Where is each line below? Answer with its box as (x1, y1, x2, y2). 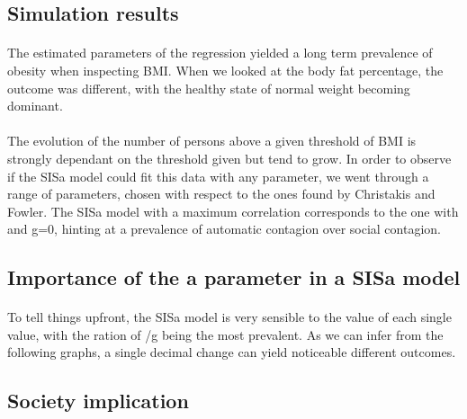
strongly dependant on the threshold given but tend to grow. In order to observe (7, 148, 452, 167)
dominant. (7, 96, 63, 115)
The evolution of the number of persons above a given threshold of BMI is (7, 131, 417, 150)
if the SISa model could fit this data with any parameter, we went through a (7, 166, 429, 185)
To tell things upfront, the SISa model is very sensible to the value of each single (7, 308, 452, 326)
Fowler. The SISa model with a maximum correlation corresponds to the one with (7, 201, 459, 220)
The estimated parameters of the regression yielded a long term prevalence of (7, 43, 433, 62)
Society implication (7, 387, 189, 415)
